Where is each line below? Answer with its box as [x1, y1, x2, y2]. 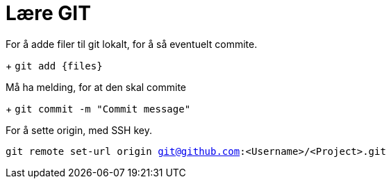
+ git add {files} [6, 59, 103, 72]
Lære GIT [6, 1, 91, 25]
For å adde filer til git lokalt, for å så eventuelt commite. [6, 37, 258, 50]
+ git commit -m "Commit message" [6, 102, 191, 115]
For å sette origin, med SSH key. [6, 124, 152, 136]
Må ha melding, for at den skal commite [6, 81, 187, 93]
